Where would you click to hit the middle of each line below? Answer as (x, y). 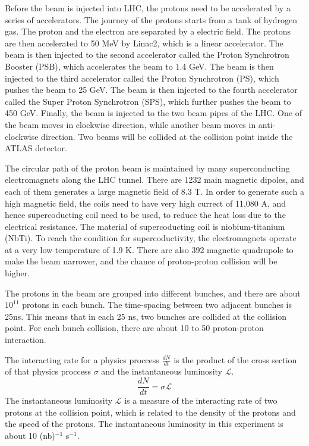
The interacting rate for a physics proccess (82, 359)
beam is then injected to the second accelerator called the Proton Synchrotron (147, 54)
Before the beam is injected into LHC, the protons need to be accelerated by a (148, 8)
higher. (18, 273)
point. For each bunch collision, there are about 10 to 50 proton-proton (134, 328)
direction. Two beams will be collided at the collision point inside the (167, 136)
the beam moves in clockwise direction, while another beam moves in (130, 124)
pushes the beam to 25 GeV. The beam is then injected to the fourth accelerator (151, 90)
